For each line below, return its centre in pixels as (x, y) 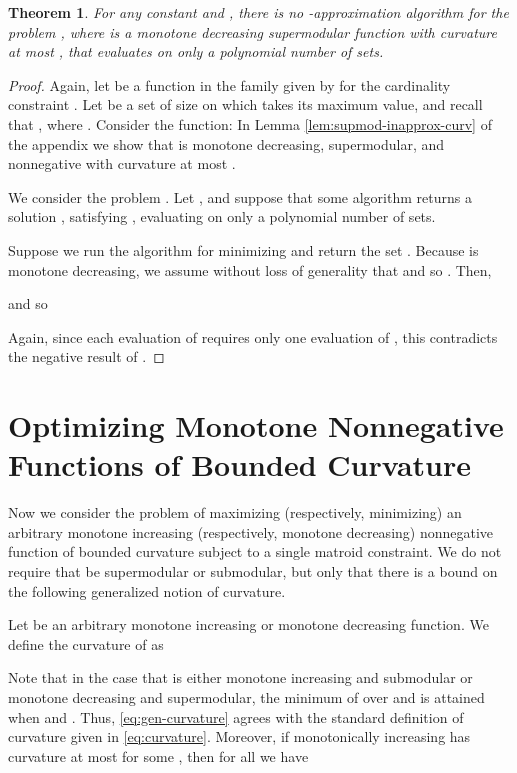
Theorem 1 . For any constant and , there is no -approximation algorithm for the (258, 12)
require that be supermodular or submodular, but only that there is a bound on (253, 571)
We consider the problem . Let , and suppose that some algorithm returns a (240, 196)
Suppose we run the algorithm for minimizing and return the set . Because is (243, 249)
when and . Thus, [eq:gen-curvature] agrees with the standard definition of (236, 716)
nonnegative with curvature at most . (122, 163)
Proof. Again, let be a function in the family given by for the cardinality (229, 84)
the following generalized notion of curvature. (147, 590)
